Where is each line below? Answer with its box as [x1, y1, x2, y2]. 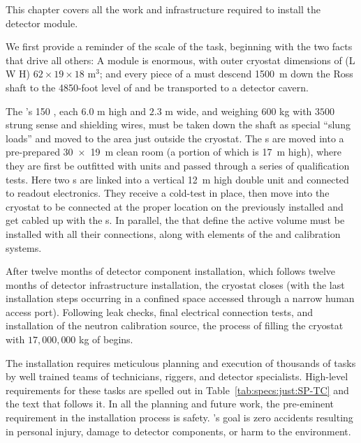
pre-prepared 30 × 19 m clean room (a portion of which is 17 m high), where [6, 144, 341, 159]
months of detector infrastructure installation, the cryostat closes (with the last [6, 277, 345, 292]
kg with [279, 103, 312, 118]
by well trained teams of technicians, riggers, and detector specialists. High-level [6, 369, 348, 384]
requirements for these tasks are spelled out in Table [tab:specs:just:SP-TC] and [6, 382, 349, 397]
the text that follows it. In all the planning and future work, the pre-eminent [6, 396, 334, 411]
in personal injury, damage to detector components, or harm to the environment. [6, 423, 351, 438]
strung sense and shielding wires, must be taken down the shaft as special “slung [6, 117, 351, 132]
